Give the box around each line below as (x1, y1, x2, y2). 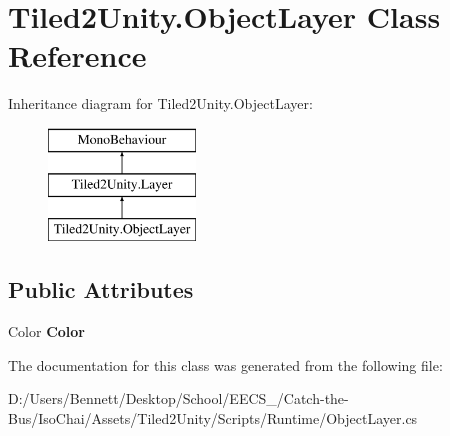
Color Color (8, 321, 85, 342)
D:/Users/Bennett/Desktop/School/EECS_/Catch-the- (8, 388, 349, 409)
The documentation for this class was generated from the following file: (8, 354, 443, 375)
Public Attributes (8, 274, 194, 305)
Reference (8, 35, 147, 76)
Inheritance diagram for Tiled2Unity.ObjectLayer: (8, 93, 313, 114)
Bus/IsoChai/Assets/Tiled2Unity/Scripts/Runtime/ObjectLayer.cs (8, 407, 418, 428)
